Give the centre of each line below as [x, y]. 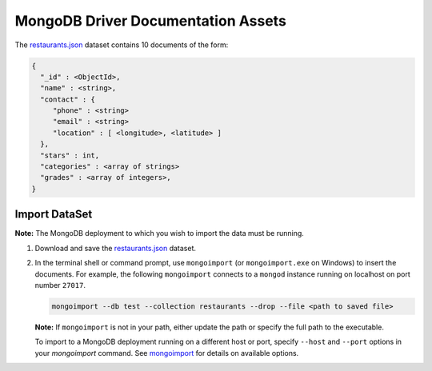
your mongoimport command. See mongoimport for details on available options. [167, 353]
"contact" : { [68, 99]
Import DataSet [54, 215]
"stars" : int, [70, 155]
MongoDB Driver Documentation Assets [151, 21]
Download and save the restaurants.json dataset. [115, 248]
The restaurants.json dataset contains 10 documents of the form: [122, 45]
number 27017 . [60, 285]
